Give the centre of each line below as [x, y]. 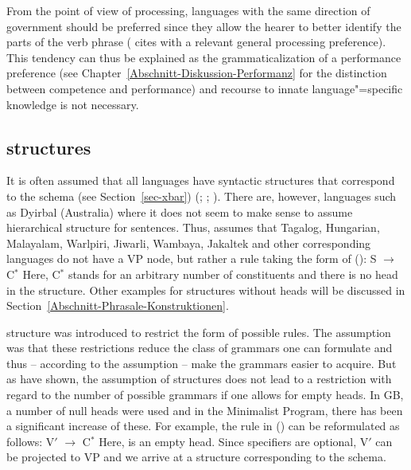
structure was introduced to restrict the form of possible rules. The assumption [199, 332]
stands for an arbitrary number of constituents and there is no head [233, 274]
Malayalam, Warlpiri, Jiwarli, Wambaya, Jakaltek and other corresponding [189, 243]
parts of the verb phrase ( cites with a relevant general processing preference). [196, 42]
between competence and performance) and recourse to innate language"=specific [205, 88]
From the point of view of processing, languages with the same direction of [188, 10]
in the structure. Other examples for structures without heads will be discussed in [206, 290]
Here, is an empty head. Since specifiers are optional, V [234, 441]
